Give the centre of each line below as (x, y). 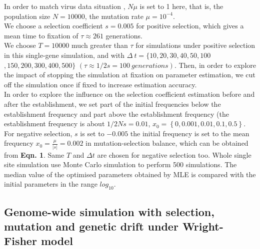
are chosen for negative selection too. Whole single (174, 154)
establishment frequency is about (54, 124)
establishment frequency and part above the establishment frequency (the (116, 114)
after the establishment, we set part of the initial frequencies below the (112, 104)
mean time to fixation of (41, 35)
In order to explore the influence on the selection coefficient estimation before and (129, 94)
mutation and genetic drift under (91, 226)
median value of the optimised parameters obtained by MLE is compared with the (130, 174)
